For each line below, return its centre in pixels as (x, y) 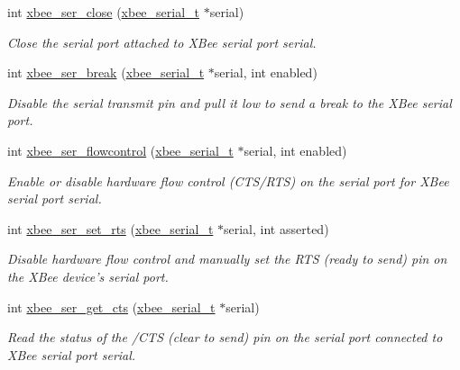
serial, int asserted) (276, 228)
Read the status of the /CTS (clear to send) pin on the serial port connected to (225, 337)
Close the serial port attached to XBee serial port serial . (162, 42)
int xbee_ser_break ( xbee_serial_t (106, 72)
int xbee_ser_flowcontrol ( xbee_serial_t (120, 150)
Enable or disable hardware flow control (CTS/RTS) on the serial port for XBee (228, 180)
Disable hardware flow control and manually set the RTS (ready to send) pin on (227, 259)
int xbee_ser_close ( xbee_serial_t (104, 12)
